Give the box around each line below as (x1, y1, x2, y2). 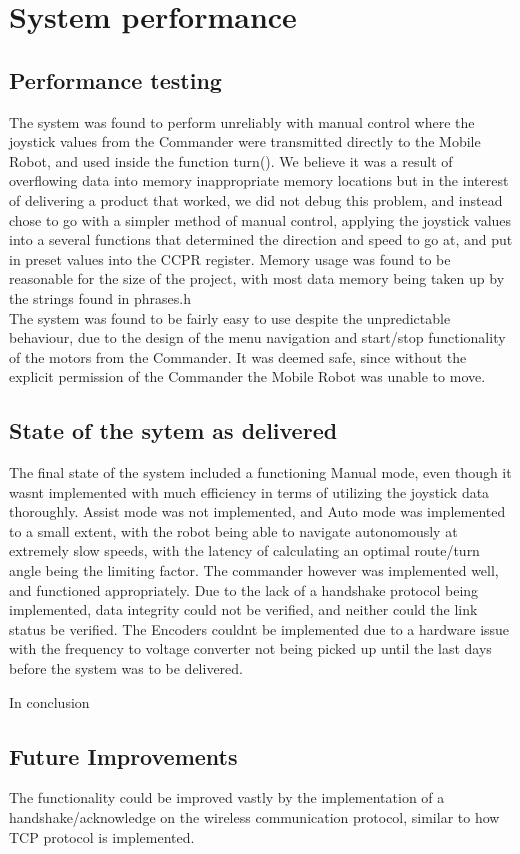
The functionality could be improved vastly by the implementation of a (9, 787, 445, 808)
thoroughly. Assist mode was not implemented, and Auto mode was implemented (9, 501, 506, 522)
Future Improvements (9, 740, 238, 771)
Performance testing (9, 64, 222, 95)
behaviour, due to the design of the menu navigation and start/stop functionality (9, 327, 506, 348)
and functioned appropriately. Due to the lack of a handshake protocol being (9, 579, 479, 600)
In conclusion (9, 691, 90, 712)
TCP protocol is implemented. (9, 826, 195, 847)
